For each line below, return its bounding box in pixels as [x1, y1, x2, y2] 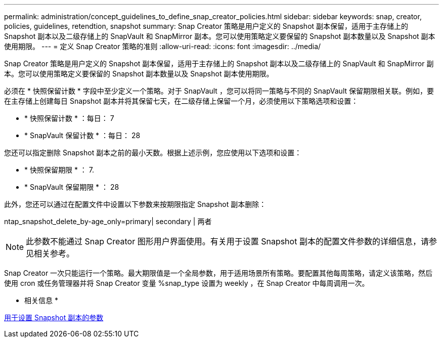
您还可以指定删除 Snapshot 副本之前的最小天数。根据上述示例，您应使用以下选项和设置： [4, 148, 302, 157]
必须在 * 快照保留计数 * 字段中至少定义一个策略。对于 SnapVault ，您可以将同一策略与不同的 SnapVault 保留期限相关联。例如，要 [4, 87, 434, 95]
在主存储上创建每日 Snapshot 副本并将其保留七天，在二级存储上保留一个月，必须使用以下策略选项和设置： [4, 97, 359, 105]
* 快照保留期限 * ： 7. [24, 165, 94, 174]
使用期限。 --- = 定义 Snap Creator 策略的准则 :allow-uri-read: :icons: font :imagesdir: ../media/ [4, 42, 321, 51]
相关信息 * [24, 296, 58, 305]
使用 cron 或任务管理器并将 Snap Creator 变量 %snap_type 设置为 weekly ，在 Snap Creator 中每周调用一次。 [4, 279, 369, 287]
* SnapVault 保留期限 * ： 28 [24, 183, 119, 191]
